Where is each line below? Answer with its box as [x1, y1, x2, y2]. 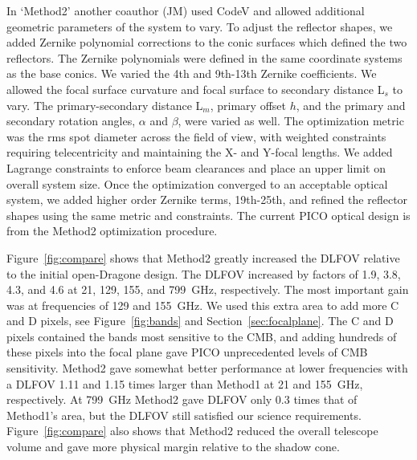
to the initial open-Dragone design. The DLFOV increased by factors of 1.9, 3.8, [6, 265, 401, 282]
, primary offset [210, 96, 286, 113]
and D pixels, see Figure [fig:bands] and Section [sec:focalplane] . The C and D [6, 312, 394, 329]
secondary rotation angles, [6, 112, 136, 129]
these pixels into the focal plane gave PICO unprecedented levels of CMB [6, 344, 368, 360]
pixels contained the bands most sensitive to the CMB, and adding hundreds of [6, 328, 397, 344]
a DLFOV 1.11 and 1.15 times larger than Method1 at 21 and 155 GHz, [6, 375, 363, 392]
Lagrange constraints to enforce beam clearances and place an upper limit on [6, 159, 386, 176]
